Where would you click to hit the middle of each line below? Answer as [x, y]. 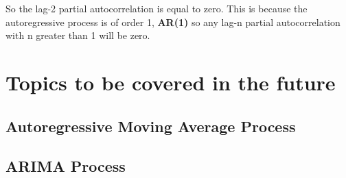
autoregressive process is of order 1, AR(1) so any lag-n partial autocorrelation [173, 22]
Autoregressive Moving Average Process [151, 126]
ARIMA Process [66, 166]
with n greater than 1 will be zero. [78, 35]
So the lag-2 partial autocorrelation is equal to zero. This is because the [157, 8]
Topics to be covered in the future [171, 82]
